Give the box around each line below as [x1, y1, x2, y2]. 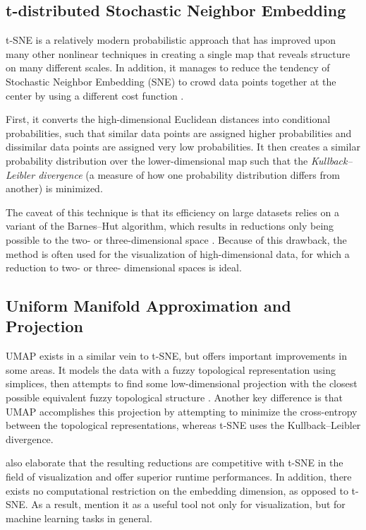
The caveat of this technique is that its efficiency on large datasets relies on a [6, 204, 339, 219]
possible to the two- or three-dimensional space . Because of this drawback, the [6, 232, 347, 247]
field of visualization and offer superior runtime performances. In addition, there [6, 469, 352, 484]
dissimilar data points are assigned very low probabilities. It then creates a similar [6, 139, 360, 154]
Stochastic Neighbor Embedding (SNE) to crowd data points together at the [6, 73, 336, 88]
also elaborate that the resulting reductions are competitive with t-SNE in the [6, 455, 343, 470]
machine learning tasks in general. [6, 510, 152, 525]
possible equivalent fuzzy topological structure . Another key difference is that [6, 390, 343, 405]
